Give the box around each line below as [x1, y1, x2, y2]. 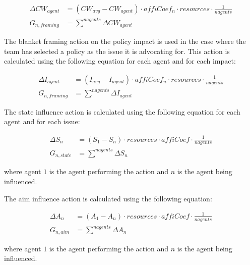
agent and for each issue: [4, 116, 80, 127]
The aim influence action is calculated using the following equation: [4, 193, 212, 203]
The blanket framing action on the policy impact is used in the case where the [4, 36, 246, 46]
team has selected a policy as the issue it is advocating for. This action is [4, 45, 230, 56]
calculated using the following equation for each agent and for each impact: [4, 56, 236, 66]
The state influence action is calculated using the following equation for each [4, 106, 240, 117]
